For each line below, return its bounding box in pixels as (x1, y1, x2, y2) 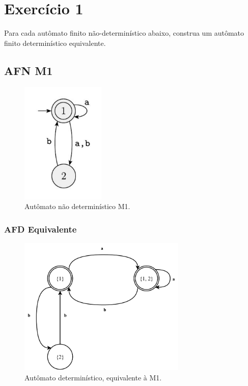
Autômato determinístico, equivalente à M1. (24, 372, 162, 382)
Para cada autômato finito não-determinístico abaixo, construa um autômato (4, 28, 244, 38)
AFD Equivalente (4, 222, 77, 235)
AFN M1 (4, 62, 53, 78)
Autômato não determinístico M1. (24, 201, 130, 212)
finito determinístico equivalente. (4, 37, 106, 48)
